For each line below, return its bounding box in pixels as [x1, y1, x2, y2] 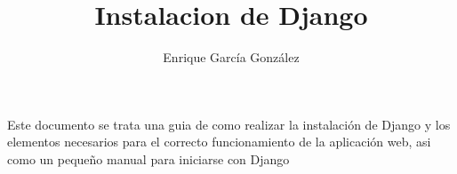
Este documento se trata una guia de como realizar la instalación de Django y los [7, 115, 451, 133]
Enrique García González [163, 48, 300, 67]
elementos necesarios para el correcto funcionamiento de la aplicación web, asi [7, 132, 431, 151]
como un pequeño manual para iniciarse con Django [7, 149, 290, 168]
